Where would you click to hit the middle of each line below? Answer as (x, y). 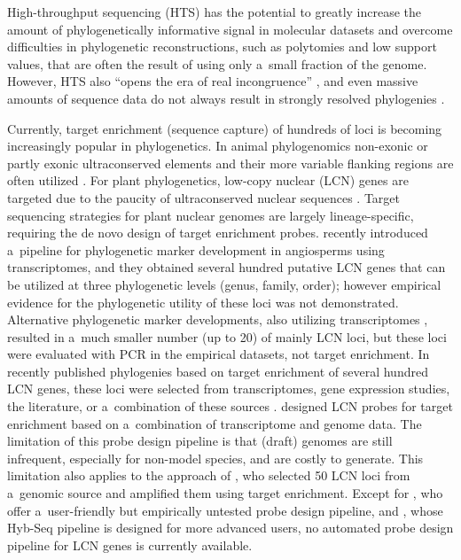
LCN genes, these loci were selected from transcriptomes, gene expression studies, (229, 389)
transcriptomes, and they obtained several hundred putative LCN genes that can (227, 267)
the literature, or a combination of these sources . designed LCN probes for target (230, 406)
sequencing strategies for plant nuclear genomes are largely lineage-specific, (211, 215)
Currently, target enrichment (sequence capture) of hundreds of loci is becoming (225, 128)
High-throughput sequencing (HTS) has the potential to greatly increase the (215, 12)
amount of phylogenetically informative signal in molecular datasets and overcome (230, 29)
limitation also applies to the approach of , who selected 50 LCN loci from (209, 475)
